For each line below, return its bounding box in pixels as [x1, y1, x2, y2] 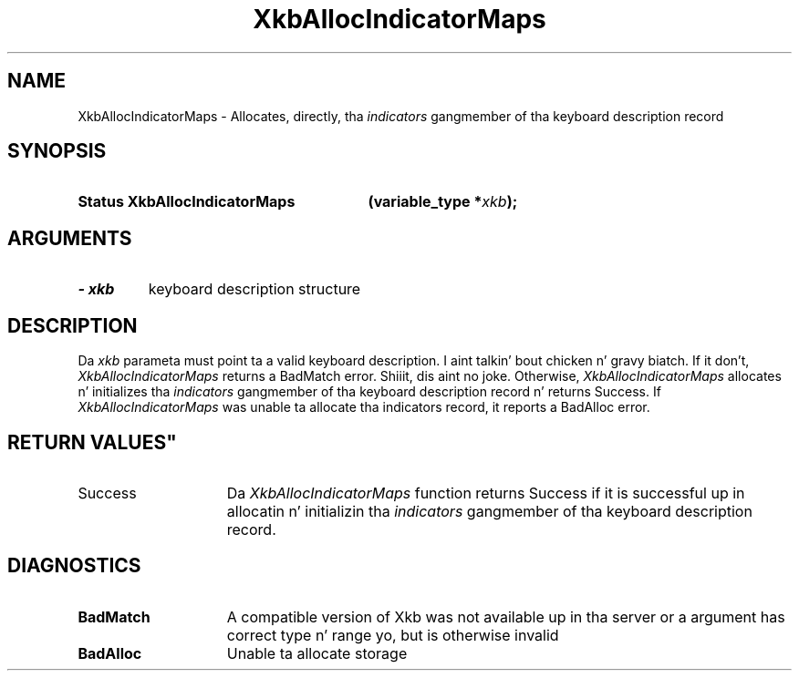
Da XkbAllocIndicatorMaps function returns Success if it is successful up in [226, 483, 745, 502]
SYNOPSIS [7, 139, 107, 163]
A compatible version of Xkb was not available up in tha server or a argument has [226, 607, 785, 626]
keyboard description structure [148, 280, 361, 299]
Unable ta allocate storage [226, 643, 408, 663]
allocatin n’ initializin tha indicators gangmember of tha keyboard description [226, 501, 752, 520]
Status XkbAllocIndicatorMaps [78, 192, 296, 211]
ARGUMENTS [7, 226, 132, 250]
